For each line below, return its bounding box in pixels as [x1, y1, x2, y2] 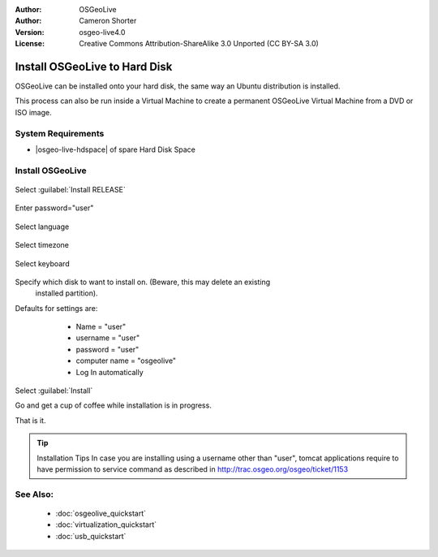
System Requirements [15, 127, 105, 139]
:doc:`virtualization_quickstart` [55, 520, 157, 529]
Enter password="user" [15, 203, 94, 213]
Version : [15, 27, 45, 37]
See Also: [15, 488, 54, 499]
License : [15, 39, 45, 49]
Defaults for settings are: [15, 303, 98, 313]
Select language [15, 222, 70, 231]
